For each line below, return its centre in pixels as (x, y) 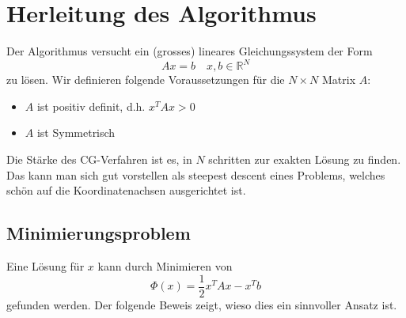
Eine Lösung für (46, 265)
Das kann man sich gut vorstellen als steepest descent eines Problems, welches (196, 174)
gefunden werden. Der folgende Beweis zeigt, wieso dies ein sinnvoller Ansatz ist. (202, 304)
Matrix (339, 79)
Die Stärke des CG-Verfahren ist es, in (99, 159)
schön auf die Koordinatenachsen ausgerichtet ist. (126, 190)
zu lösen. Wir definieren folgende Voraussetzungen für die (146, 79)
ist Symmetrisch (76, 132)
